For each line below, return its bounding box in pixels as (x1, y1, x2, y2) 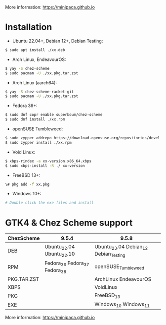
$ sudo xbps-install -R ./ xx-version (5, 163, 85, 168)
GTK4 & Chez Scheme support (5, 217, 133, 228)
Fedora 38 (44, 267, 67, 274)
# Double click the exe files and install (5, 200, 94, 205)
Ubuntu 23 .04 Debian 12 (94, 243, 148, 251)
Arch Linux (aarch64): (12, 79, 57, 86)
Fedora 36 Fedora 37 (44, 260, 89, 267)
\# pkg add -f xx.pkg (5, 182, 50, 187)
